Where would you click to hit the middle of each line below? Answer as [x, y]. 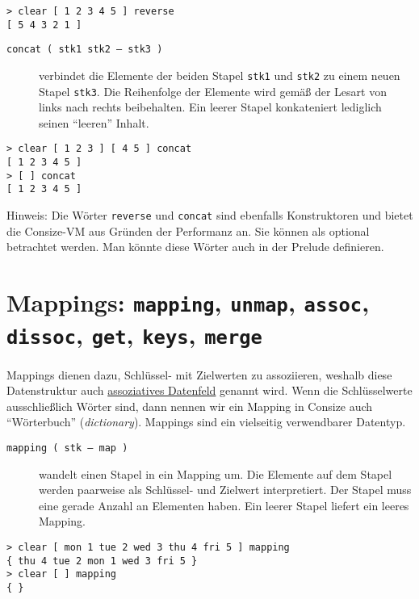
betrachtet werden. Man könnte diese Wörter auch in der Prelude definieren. [195, 247]
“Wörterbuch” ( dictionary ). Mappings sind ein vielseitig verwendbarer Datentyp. [206, 422]
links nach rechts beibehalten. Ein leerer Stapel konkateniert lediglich [210, 107]
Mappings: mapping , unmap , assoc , [188, 302]
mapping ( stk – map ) [67, 448]
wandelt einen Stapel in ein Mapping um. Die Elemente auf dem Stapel [216, 473]
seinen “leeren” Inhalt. [94, 122]
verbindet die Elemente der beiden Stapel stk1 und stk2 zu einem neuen [220, 75]
